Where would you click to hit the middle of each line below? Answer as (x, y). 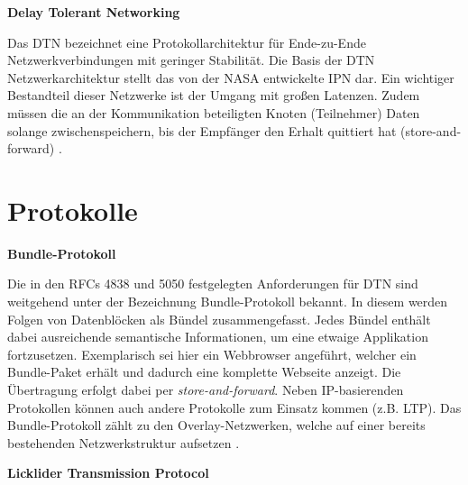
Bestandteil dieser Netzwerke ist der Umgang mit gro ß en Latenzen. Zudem (214, 95)
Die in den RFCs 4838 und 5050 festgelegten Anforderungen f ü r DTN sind (213, 284)
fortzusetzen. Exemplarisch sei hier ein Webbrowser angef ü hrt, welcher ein (212, 354)
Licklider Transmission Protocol (108, 473)
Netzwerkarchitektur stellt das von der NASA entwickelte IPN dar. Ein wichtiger (231, 77)
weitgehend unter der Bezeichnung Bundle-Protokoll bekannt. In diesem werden (228, 302)
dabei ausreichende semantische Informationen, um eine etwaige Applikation (218, 337)
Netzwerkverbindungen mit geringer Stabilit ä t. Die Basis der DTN (191, 60)
